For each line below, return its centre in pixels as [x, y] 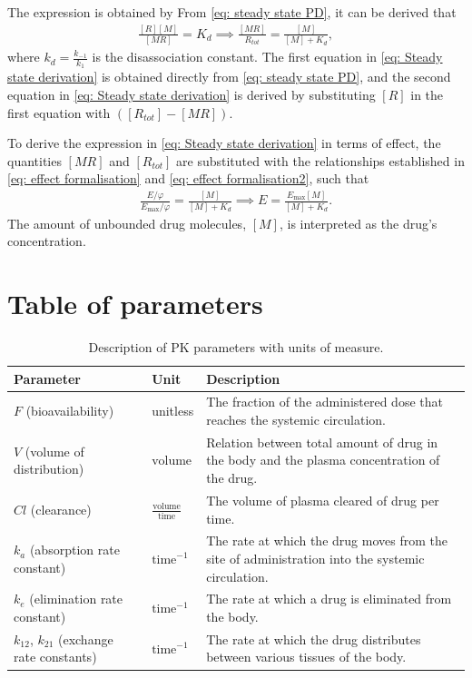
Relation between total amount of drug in [322, 442]
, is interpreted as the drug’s [358, 223]
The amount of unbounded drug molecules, [127, 223]
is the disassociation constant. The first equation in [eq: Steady [267, 57]
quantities [34, 160]
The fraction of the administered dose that [324, 402]
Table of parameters [135, 304]
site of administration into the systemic [315, 558]
